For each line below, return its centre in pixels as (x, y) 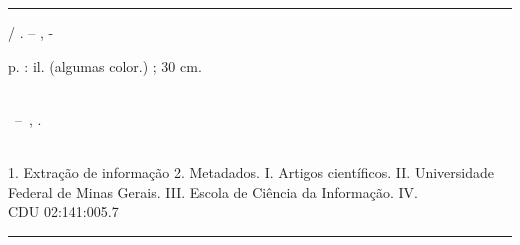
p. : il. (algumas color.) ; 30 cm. (105, 65)
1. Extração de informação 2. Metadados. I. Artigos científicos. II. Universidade (251, 171)
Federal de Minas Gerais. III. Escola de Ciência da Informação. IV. (213, 191)
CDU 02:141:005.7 (63, 211)
